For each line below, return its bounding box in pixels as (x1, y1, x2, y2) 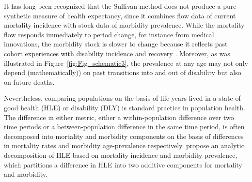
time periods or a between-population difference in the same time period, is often (4, 121, 245, 132)
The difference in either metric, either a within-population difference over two (4, 112, 234, 122)
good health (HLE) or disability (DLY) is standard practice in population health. (4, 102, 245, 112)
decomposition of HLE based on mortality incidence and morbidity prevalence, (4, 150, 237, 160)
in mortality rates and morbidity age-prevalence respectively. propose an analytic (4, 140, 244, 151)
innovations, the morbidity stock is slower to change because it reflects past (4, 39, 228, 49)
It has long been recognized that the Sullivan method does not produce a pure (4, 1, 236, 11)
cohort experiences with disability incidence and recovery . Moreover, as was (4, 48, 230, 58)
